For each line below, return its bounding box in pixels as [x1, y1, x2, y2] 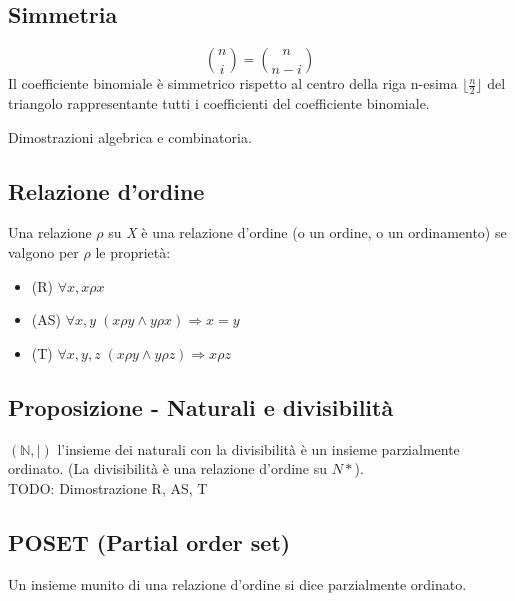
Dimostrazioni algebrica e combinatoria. [8, 126, 252, 147]
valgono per [8, 242, 79, 263]
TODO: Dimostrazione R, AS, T [8, 477, 208, 498]
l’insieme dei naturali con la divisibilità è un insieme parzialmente [57, 438, 460, 459]
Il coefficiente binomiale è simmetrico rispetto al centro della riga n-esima [8, 73, 458, 94]
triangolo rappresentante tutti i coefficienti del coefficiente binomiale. [8, 93, 430, 114]
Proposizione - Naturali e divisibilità [8, 391, 394, 422]
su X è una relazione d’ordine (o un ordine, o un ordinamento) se [108, 222, 507, 243]
